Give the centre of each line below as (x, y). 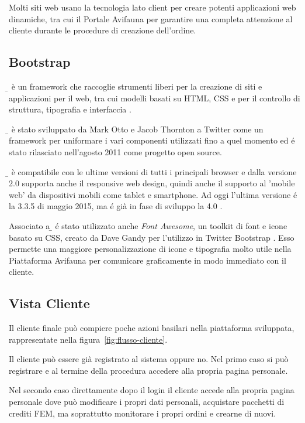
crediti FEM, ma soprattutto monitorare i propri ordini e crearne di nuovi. (143, 413)
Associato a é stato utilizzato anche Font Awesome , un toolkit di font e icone (148, 225)
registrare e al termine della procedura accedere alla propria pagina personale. (148, 370)
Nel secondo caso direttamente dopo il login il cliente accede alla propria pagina (152, 390)
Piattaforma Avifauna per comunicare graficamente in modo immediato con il (148, 260)
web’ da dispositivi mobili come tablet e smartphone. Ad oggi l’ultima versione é (153, 194)
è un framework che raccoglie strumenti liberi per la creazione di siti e (137, 86)
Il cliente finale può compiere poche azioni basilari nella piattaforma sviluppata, (152, 328)
